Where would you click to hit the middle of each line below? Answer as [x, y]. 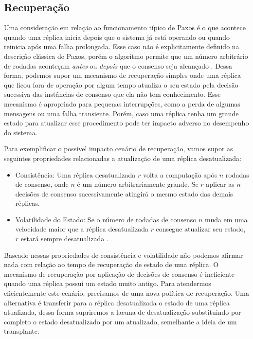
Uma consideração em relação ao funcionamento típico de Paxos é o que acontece [125, 27]
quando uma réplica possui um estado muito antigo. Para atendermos [108, 283]
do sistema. [21, 132]
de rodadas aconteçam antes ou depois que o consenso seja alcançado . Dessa [118, 65]
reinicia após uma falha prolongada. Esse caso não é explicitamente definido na [122, 46]
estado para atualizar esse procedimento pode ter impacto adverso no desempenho [126, 123]
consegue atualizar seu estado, [201, 229]
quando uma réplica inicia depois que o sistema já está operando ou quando [117, 37]
